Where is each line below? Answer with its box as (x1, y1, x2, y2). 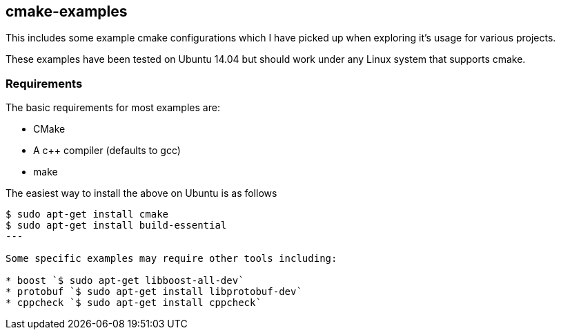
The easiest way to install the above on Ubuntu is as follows (6, 187, 277, 200)
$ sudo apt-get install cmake (6, 209, 169, 220)
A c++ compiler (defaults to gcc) (33, 144, 181, 157)
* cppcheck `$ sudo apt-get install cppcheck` (6, 297, 262, 309)
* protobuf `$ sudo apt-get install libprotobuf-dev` (6, 286, 302, 298)
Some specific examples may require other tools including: (6, 253, 337, 265)
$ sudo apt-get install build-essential (6, 220, 227, 231)
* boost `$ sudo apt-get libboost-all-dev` (6, 275, 244, 287)
